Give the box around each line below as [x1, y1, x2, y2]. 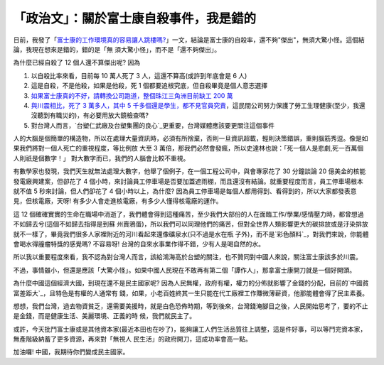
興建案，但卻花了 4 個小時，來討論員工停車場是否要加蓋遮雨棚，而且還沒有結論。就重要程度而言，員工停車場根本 [31, 177, 363, 185]
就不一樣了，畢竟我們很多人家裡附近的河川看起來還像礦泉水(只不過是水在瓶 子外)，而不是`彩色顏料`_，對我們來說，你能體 [13, 229, 369, 238]
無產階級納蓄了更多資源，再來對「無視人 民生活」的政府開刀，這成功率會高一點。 [13, 334, 252, 344]
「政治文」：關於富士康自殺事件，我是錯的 [13, 11, 257, 26]
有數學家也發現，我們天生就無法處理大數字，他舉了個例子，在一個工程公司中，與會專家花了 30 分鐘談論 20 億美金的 [13, 167, 353, 175]
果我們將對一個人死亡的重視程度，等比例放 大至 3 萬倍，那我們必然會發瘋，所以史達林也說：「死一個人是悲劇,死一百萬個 [13, 144, 364, 153]
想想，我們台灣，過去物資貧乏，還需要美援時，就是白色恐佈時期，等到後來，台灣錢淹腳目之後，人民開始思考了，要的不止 [13, 302, 368, 310]
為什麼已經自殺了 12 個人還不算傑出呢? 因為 [13, 58, 141, 67]
